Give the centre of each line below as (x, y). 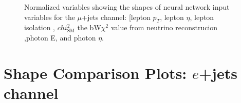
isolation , (40, 27)
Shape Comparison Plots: (95, 73)
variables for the (50, 17)
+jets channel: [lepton (116, 17)
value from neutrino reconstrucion (164, 27)
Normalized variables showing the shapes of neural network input (127, 7)
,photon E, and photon (60, 37)
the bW (89, 27)
